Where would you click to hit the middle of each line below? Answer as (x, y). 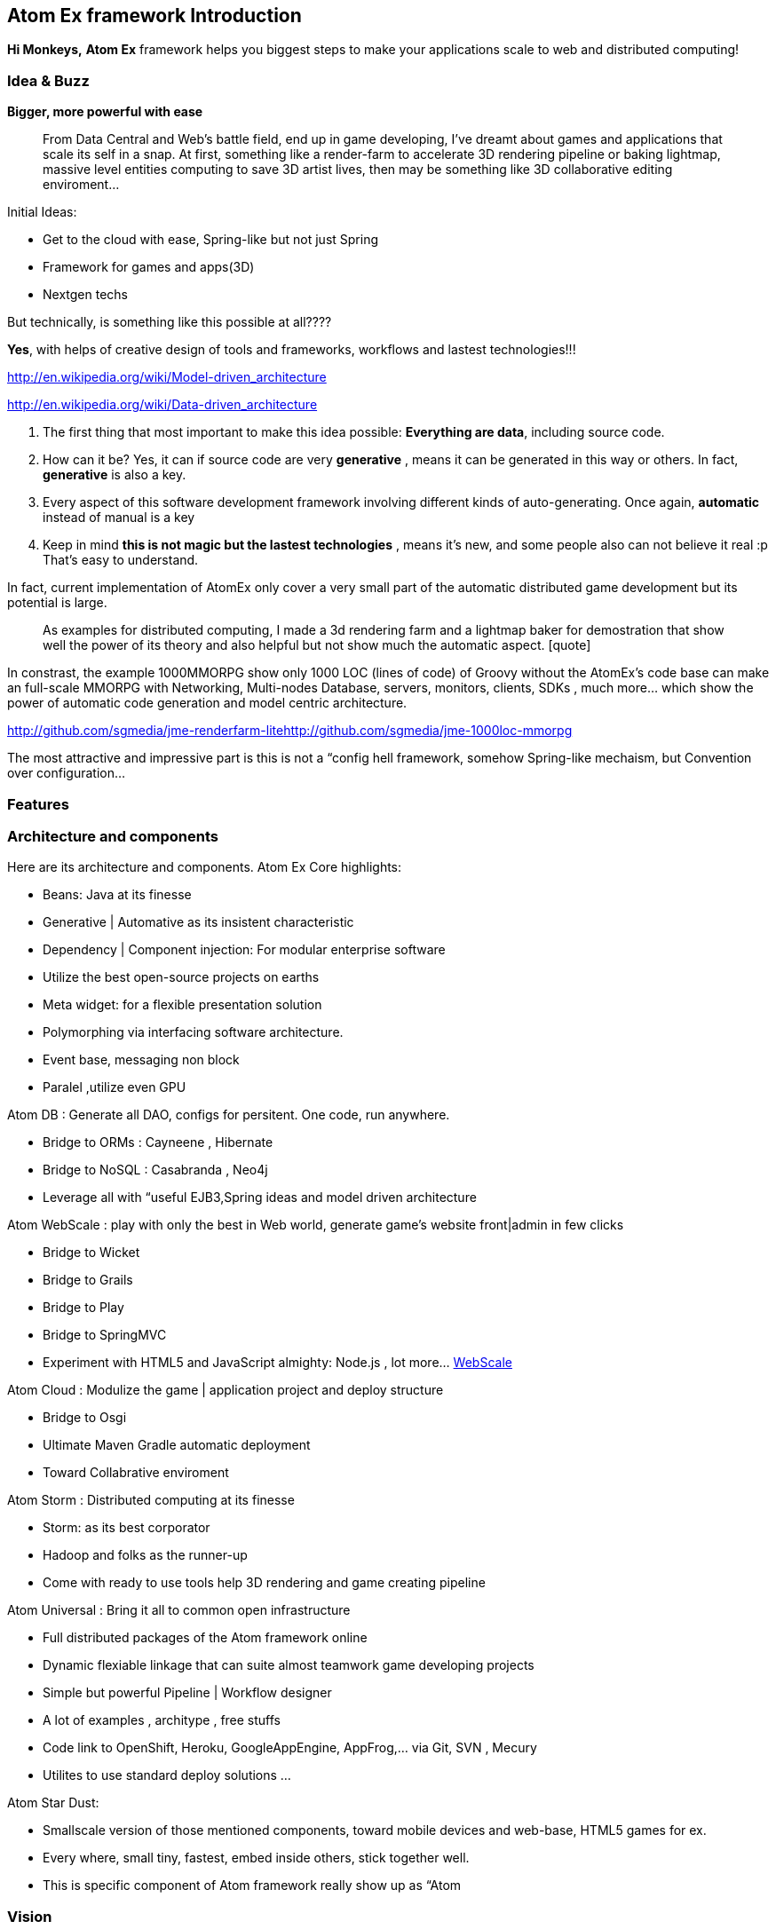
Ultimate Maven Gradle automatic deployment (177, 1445)
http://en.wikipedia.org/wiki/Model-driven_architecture (167, 377)
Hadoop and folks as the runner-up (145, 1555)
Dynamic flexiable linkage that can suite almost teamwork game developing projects (289, 1665)
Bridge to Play (83, 1308)
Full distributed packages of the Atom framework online (205, 1638)
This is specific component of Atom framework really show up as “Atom (252, 1886)
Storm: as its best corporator (127, 1528)
